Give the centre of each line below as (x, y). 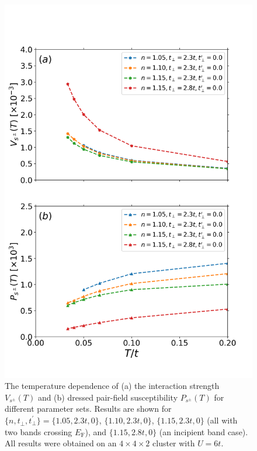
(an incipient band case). (204, 431)
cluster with (174, 443)
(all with (222, 420)
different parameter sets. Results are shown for (88, 409)
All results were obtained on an (61, 443)
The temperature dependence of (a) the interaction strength (112, 386)
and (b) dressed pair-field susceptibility (108, 397)
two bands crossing (39, 431)
